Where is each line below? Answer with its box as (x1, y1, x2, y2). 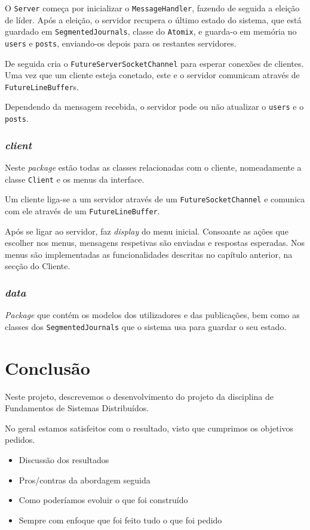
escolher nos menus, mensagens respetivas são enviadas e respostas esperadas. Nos (5, 236, 305, 249)
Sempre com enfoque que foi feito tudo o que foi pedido (19, 513, 222, 526)
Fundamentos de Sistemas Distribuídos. (5, 402, 149, 414)
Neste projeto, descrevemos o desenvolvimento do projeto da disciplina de (5, 390, 274, 402)
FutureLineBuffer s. (5, 80, 79, 93)
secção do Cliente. (5, 260, 70, 272)
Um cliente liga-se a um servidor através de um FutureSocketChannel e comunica (5, 193, 305, 205)
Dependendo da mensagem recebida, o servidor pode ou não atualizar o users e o (5, 100, 304, 113)
